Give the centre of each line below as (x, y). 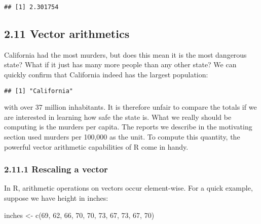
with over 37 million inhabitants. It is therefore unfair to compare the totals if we (130, 107)
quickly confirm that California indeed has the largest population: (106, 75)
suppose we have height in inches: (56, 198)
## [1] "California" (39, 91)
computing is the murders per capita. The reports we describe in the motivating (128, 127)
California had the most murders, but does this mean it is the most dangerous (125, 54)
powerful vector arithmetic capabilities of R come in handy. (96, 146)
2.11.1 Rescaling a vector (56, 169)
